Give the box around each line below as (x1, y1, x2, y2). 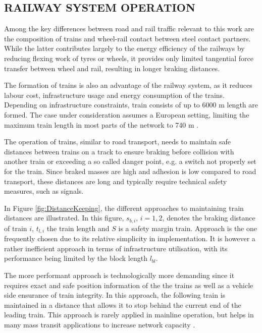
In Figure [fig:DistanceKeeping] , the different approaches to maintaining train (4, 202, 244, 213)
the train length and (46, 223, 110, 233)
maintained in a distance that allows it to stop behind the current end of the (4, 299, 241, 310)
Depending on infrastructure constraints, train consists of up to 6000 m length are (4, 99, 258, 110)
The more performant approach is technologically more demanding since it (4, 269, 235, 280)
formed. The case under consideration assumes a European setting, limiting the (4, 109, 249, 120)
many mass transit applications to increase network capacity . (4, 319, 195, 329)
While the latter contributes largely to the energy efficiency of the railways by (4, 43, 245, 53)
